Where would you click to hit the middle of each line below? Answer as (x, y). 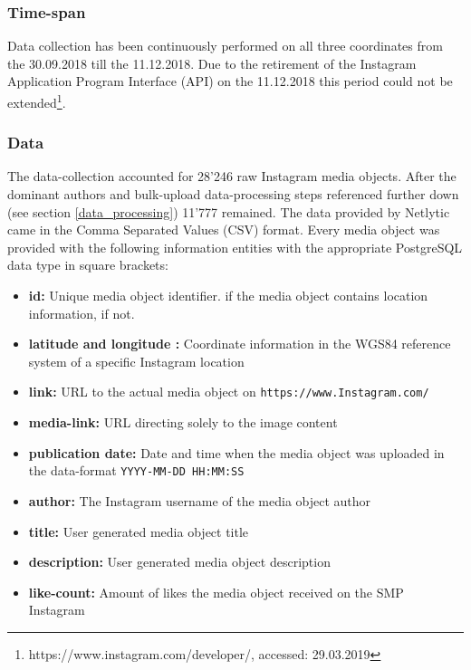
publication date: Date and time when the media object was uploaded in (236, 452)
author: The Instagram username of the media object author (200, 500)
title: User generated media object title (139, 531)
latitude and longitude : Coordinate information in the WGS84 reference (240, 344)
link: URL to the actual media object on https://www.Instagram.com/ (229, 392)
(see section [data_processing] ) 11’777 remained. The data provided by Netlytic (229, 211)
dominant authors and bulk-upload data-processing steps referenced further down (233, 194)
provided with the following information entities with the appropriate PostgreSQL (235, 247)
